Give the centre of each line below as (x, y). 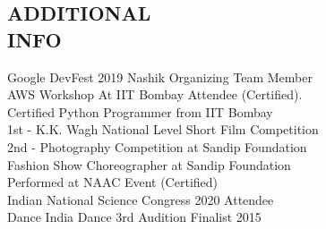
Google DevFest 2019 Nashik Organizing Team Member (160, 76)
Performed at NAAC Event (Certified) (113, 182)
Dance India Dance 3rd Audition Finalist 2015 (134, 217)
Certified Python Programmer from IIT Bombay (140, 111)
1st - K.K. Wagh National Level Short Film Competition (163, 129)
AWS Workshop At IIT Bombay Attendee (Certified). (155, 94)
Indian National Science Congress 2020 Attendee (141, 199)
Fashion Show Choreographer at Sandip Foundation (149, 164)
